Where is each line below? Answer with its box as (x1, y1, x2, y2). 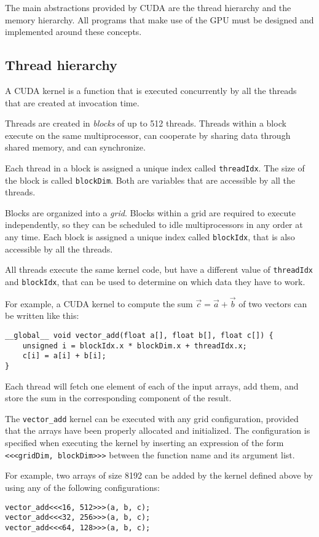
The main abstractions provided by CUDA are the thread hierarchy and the (5, 1, 291, 14)
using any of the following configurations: (5, 480, 160, 493)
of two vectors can (238, 297, 307, 310)
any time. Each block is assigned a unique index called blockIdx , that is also (5, 230, 295, 243)
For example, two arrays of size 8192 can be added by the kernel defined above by (5, 469, 313, 482)
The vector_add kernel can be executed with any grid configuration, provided (5, 412, 299, 425)
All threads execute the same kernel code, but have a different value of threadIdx (5, 263, 313, 276)
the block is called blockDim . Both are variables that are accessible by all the (5, 173, 296, 186)
